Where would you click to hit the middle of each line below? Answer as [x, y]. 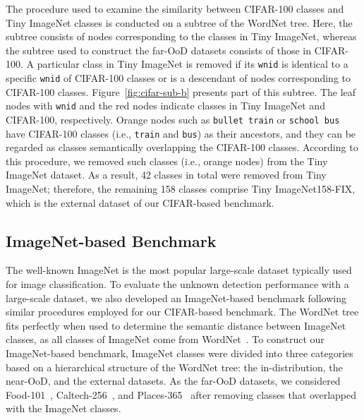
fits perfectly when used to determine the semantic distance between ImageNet [176, 325]
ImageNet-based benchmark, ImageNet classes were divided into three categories [180, 353]
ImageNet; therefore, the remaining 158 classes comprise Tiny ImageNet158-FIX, [181, 189]
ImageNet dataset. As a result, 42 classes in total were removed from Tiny [166, 175]
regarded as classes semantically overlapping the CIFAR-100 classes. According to [182, 147]
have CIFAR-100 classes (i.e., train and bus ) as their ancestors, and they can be [181, 133]
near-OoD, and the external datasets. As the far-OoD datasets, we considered [173, 381]
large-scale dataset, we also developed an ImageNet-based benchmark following [176, 298]
